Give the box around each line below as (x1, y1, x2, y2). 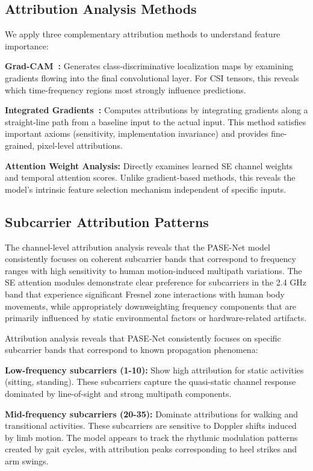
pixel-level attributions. (37, 139, 123, 151)
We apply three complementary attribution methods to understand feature (5, 28, 280, 40)
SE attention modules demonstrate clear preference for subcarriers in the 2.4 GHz (5, 276, 307, 289)
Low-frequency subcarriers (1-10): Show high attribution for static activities (5, 363, 304, 376)
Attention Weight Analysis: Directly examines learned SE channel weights (5, 159, 293, 172)
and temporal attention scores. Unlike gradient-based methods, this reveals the (5, 171, 296, 184)
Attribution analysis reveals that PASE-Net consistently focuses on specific (5, 331, 281, 344)
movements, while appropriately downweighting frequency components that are (5, 299, 297, 312)
